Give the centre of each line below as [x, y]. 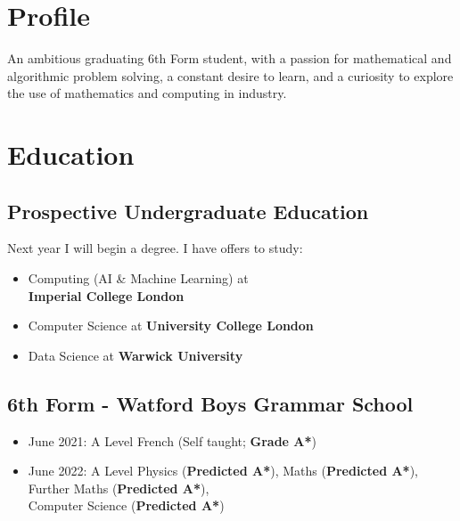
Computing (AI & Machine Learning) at [138, 278]
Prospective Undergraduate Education [188, 211]
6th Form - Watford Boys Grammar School [210, 403]
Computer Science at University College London [171, 326]
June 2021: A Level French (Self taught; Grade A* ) [172, 440]
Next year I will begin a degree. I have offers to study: [155, 248]
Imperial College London [106, 295]
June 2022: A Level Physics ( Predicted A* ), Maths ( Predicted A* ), [223, 471]
